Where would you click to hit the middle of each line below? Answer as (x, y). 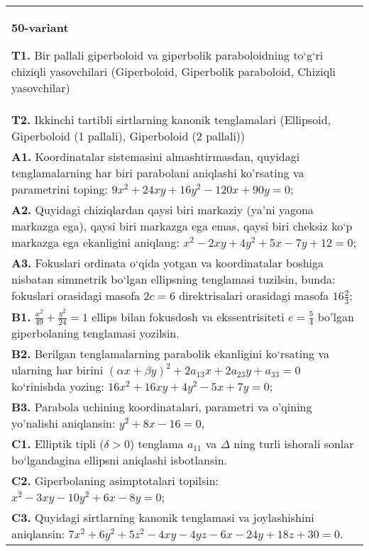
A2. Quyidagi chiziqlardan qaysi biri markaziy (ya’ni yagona (163, 210)
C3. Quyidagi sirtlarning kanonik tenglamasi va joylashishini (163, 518)
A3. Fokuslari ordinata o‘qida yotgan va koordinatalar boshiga (167, 263)
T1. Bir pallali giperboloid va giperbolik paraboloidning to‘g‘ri (167, 55)
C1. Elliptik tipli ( (58, 444)
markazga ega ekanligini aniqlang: (95, 242)
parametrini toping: (60, 189)
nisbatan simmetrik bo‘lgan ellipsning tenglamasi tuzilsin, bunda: (174, 279)
